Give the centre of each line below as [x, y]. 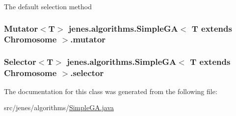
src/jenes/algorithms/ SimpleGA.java [59, 107]
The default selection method [48, 6]
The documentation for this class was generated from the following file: [111, 91]
